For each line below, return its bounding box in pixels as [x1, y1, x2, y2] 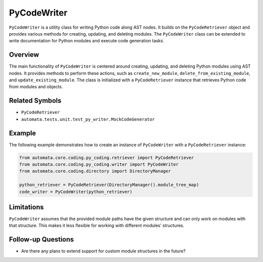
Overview [9, 51, 39, 59]
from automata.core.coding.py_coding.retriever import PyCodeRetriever [19, 155, 194, 160]
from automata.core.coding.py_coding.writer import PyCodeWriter [19, 161, 179, 167]
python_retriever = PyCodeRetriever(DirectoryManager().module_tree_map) [19, 182, 199, 187]
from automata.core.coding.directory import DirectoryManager [19, 168, 171, 174]
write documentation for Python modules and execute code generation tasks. [9, 38, 164, 44]
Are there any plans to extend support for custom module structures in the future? [21, 248, 186, 254]
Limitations [9, 203, 44, 211]
